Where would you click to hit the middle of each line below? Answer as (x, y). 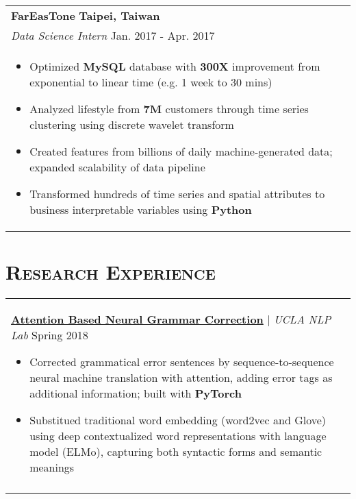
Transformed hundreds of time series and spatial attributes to (177, 194)
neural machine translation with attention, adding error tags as (181, 378)
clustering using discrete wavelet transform (132, 124)
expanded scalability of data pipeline (117, 167)
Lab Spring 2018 (50, 335)
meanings (52, 467)
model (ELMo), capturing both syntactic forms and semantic (176, 452)
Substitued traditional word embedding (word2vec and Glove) (178, 420)
